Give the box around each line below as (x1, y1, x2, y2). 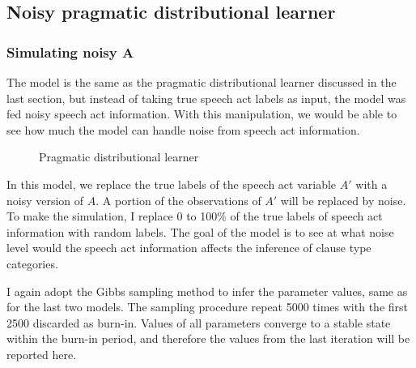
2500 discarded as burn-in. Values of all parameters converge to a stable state (6, 314, 391, 331)
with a (355, 175, 388, 192)
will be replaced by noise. (280, 191, 406, 208)
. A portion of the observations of (96, 191, 261, 208)
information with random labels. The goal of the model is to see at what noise (6, 223, 394, 240)
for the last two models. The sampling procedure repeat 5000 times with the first (6, 298, 408, 315)
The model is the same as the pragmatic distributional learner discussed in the (6, 74, 397, 90)
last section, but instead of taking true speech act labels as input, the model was (6, 89, 406, 106)
